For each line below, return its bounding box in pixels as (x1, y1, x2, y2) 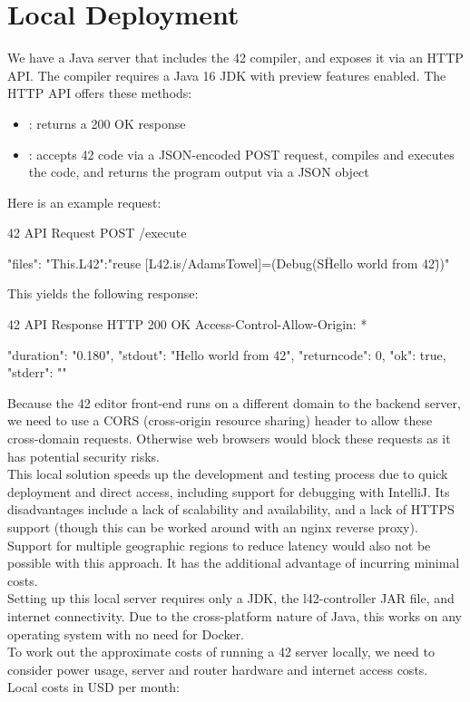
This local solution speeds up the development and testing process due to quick (7, 464, 448, 483)
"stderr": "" (7, 363, 67, 382)
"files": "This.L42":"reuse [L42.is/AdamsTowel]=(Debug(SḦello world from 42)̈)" (7, 253, 450, 272)
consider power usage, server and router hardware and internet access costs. (7, 659, 428, 678)
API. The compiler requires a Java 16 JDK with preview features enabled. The (7, 65, 446, 84)
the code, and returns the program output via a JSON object (28, 162, 369, 181)
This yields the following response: (7, 284, 199, 303)
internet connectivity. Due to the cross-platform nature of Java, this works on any (7, 606, 463, 625)
